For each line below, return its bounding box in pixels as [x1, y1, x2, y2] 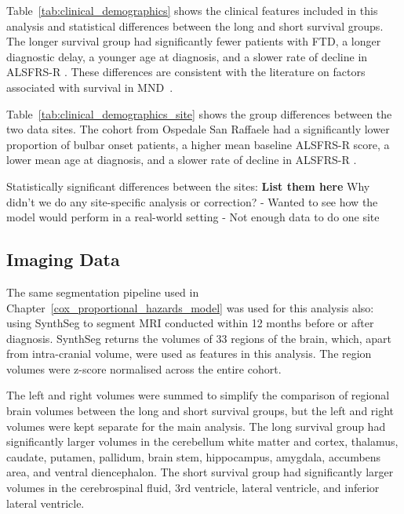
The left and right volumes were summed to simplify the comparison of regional [6, 387, 390, 403]
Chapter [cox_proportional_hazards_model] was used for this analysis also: [6, 299, 374, 315]
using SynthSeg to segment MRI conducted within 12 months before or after [6, 315, 374, 331]
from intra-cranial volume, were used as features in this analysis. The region [6, 345, 372, 362]
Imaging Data [6, 247, 120, 272]
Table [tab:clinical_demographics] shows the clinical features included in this [6, 2, 378, 18]
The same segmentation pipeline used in [6, 283, 199, 300]
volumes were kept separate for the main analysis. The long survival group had [6, 417, 386, 434]
